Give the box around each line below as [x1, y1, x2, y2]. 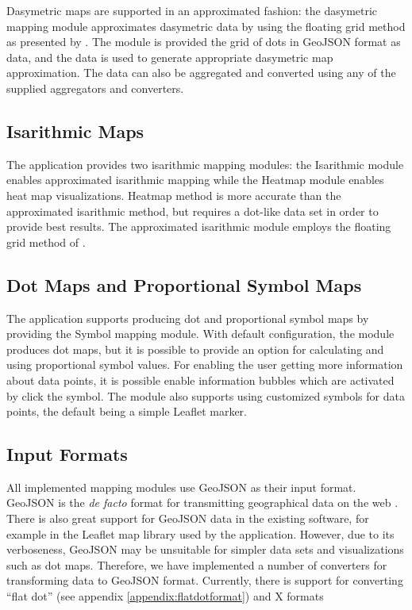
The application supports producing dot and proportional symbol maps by [6, 309, 369, 326]
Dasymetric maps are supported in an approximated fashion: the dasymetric [6, 2, 378, 18]
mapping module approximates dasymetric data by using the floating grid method [6, 17, 406, 34]
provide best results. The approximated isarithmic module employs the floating [6, 218, 391, 235]
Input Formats [6, 442, 128, 466]
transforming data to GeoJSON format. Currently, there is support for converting [6, 572, 403, 589]
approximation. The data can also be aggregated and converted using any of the [6, 64, 396, 81]
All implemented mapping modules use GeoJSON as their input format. [6, 478, 356, 495]
